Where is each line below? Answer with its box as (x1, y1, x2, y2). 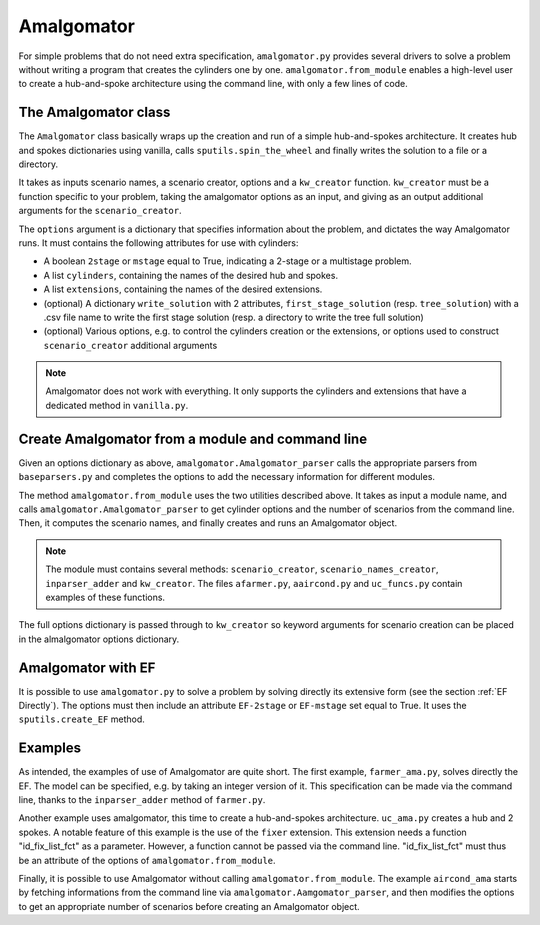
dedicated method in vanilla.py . (45, 399, 189, 411)
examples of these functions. (45, 591, 165, 603)
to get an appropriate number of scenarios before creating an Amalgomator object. (18, 900, 360, 912)
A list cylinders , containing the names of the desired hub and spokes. (43, 269, 339, 281)
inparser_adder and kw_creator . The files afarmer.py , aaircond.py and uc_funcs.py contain (45, 577, 463, 589)
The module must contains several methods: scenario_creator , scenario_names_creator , (45, 563, 439, 575)
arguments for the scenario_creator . (18, 205, 182, 217)
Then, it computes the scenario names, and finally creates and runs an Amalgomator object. (18, 517, 398, 529)
